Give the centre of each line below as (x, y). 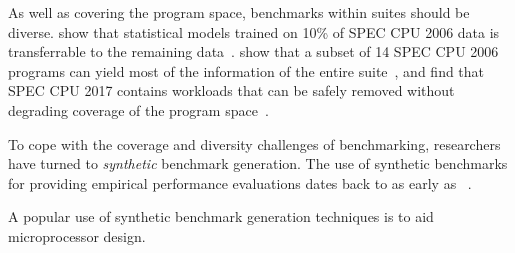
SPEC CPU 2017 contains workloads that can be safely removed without (231, 90)
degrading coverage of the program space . (138, 109)
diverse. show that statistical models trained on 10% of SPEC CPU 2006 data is (254, 31)
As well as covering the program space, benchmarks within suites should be (239, 12)
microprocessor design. (77, 235)
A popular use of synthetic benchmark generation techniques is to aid (221, 216)
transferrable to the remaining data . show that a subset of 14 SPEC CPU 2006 (253, 51)
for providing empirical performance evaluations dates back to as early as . (240, 182)
